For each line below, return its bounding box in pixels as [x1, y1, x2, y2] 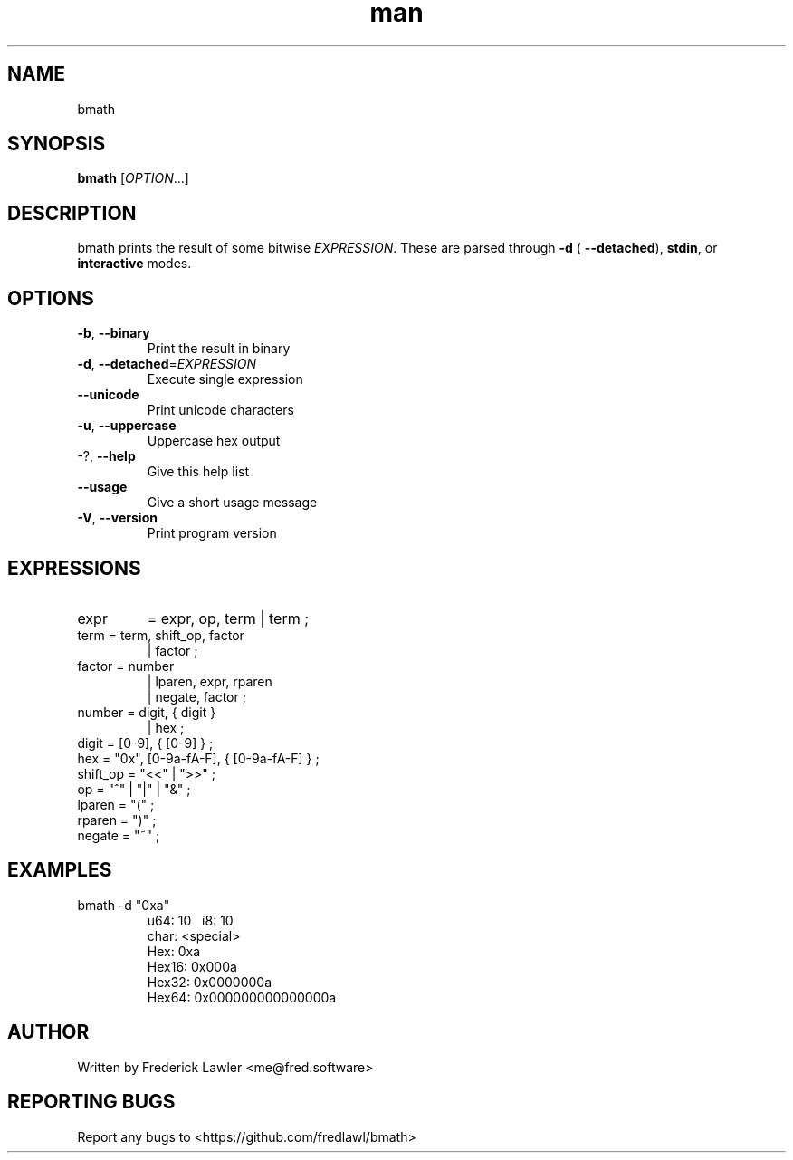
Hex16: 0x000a [147, 958, 237, 974]
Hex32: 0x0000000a [147, 973, 272, 990]
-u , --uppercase [77, 417, 177, 434]
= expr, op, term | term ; [147, 609, 310, 628]
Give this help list [147, 464, 249, 480]
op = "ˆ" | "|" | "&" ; [77, 781, 191, 797]
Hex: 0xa [147, 943, 200, 959]
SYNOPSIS [7, 132, 106, 156]
